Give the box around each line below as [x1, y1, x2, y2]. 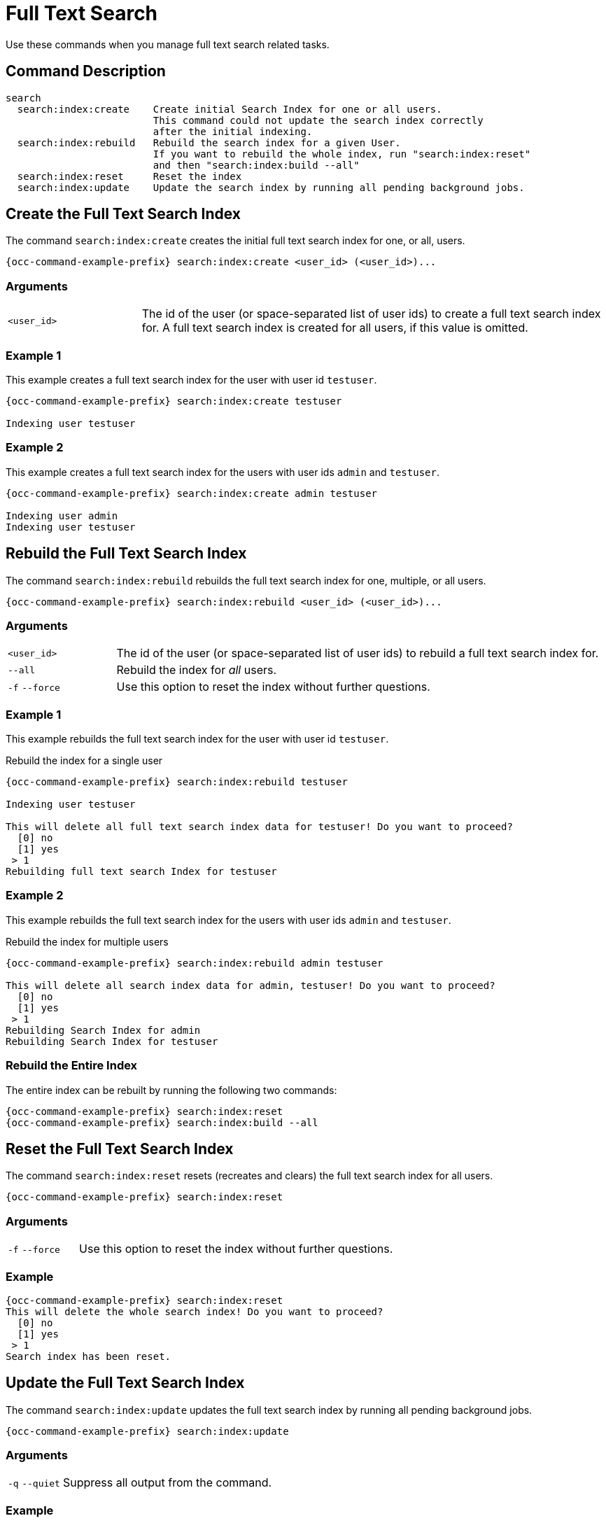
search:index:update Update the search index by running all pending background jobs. [17, 181, 525, 193]
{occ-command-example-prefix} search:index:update [6, 1425, 289, 1437]
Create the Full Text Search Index [6, 205, 241, 223]
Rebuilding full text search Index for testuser [6, 866, 277, 878]
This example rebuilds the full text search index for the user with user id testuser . [6, 733, 389, 745]
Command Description [6, 62, 166, 80]
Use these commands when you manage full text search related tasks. [6, 38, 330, 50]
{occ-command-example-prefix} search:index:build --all [6, 1116, 318, 1128]
